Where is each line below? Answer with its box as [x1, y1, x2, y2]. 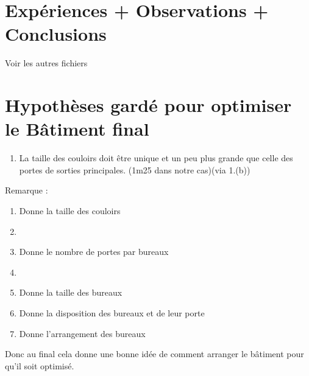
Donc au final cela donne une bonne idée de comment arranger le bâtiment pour [5, 347, 304, 360]
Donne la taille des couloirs [19, 204, 121, 217]
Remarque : [5, 184, 48, 197]
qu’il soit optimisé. [5, 359, 74, 372]
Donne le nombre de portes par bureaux [19, 245, 169, 258]
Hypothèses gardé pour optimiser [5, 92, 292, 117]
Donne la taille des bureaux [19, 286, 123, 299]
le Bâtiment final [5, 116, 149, 141]
